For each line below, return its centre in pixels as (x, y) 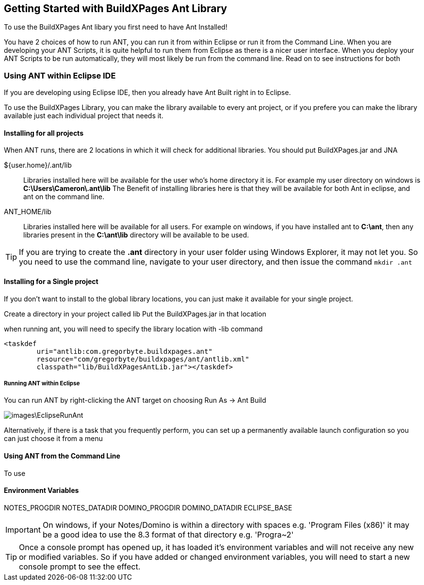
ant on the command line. (64, 197)
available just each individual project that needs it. (84, 116)
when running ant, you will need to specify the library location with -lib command (133, 329)
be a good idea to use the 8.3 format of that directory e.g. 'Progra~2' (168, 534)
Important (23, 530)
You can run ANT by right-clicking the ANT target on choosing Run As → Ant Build (135, 400)
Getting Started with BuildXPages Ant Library (116, 8)
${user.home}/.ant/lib (38, 165)
